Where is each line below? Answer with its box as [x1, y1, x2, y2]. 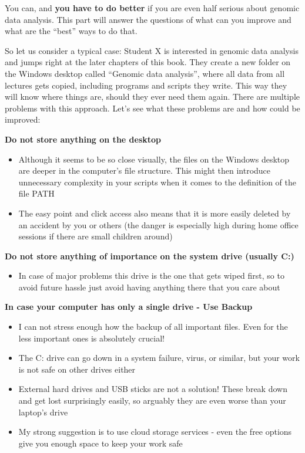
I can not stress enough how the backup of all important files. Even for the [18, 320, 288, 333]
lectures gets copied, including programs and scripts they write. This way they [5, 79, 287, 91]
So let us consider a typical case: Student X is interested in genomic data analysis [5, 44, 299, 56]
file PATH [18, 187, 55, 200]
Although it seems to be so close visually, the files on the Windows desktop [18, 153, 290, 165]
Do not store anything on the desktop [5, 133, 161, 145]
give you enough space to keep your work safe [18, 437, 183, 449]
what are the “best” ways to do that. [5, 25, 138, 37]
